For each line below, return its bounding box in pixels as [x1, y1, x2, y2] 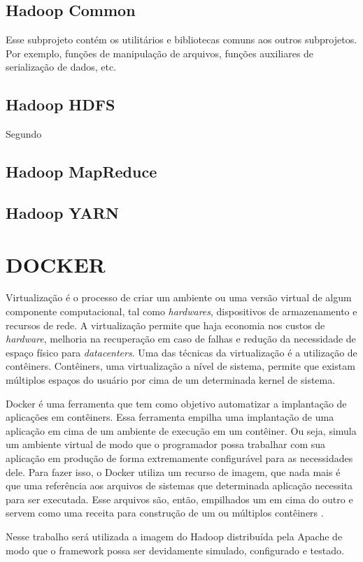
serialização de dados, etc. [6, 59, 117, 74]
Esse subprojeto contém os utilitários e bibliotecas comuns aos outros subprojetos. [6, 32, 357, 47]
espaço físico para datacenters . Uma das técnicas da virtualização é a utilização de [6, 345, 357, 359]
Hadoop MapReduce [6, 161, 157, 182]
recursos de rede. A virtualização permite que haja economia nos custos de [6, 317, 325, 332]
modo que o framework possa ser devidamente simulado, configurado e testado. [6, 542, 344, 557]
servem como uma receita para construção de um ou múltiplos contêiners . [6, 505, 324, 520]
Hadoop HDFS [6, 94, 115, 115]
